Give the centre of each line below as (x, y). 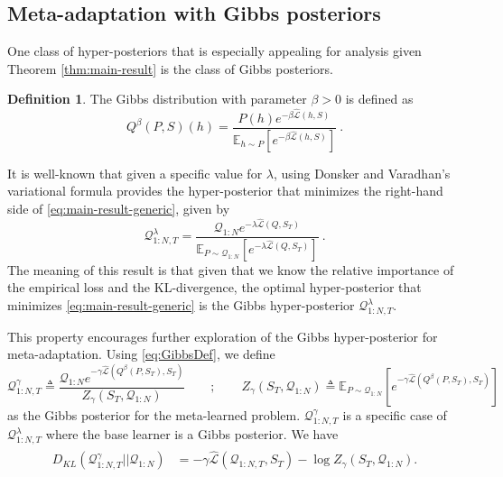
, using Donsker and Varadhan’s (362, 173)
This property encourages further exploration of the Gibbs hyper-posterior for (223, 336)
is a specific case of (395, 415)
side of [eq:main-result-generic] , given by (119, 208)
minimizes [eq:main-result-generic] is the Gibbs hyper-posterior (181, 305)
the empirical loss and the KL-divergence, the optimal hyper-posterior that (214, 287)
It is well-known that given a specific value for (135, 173)
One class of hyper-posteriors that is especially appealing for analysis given (214, 51)
